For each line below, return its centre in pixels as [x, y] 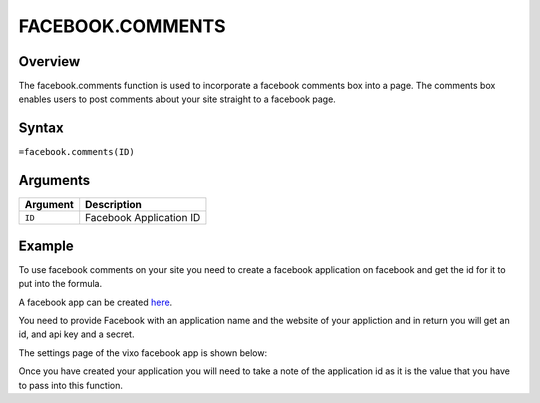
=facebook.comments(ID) [76, 152]
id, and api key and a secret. [76, 334]
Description [113, 205]
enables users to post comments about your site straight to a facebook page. [177, 99]
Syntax [41, 128]
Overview [49, 61]
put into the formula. [60, 284]
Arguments [54, 180]
